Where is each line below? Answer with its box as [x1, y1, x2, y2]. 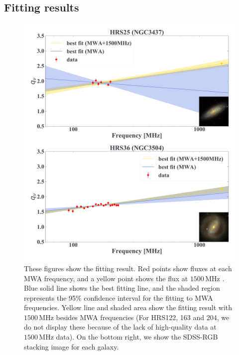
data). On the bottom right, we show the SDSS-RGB [56, 332, 218, 342]
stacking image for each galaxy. [24, 341, 119, 352]
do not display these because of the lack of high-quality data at [24, 322, 217, 332]
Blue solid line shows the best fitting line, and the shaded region [24, 283, 220, 293]
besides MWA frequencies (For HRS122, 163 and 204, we [56, 312, 230, 322]
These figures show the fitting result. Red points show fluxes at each [24, 263, 232, 273]
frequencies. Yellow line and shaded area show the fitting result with [24, 302, 233, 313]
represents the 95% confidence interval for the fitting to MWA [24, 292, 213, 303]
